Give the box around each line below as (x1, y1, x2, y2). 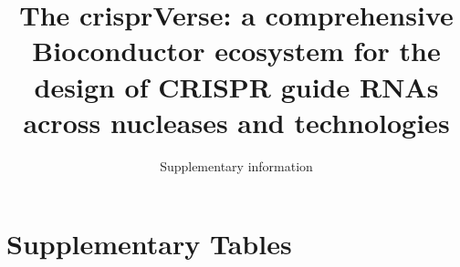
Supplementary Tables (6, 225, 292, 262)
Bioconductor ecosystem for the (32, 32, 441, 69)
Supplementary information (160, 156, 313, 175)
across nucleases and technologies (23, 103, 450, 140)
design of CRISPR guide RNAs (34, 67, 439, 105)
